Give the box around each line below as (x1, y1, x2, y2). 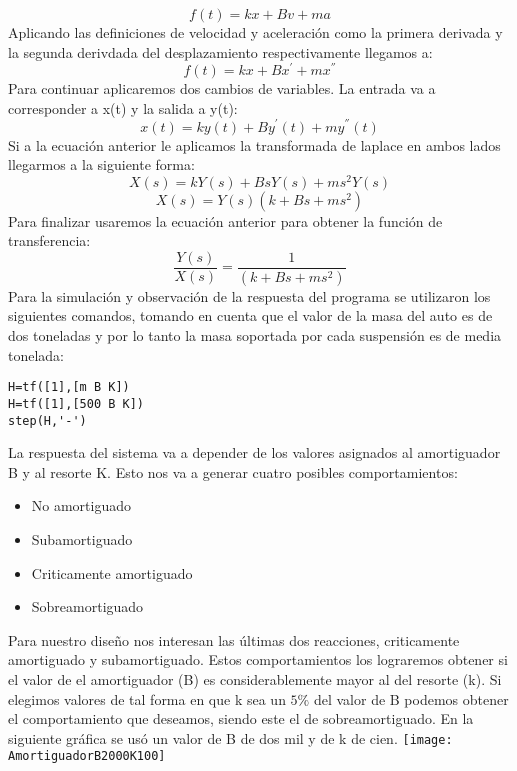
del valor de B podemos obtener (313, 688, 509, 709)
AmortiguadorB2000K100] (8, 749, 166, 764)
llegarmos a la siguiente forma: (8, 154, 195, 175)
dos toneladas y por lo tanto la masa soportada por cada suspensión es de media (8, 325, 502, 346)
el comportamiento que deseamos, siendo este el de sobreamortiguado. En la (8, 708, 474, 729)
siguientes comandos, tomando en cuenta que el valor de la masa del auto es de (8, 305, 493, 326)
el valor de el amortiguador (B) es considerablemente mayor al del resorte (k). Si (8, 668, 502, 689)
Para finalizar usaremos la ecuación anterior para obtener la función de (8, 210, 443, 231)
